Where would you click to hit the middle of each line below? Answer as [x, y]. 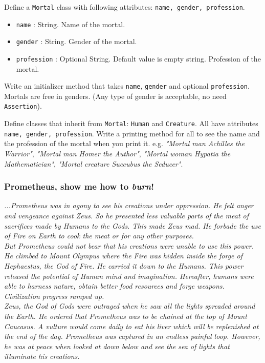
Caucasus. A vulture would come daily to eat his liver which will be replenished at [131, 326]
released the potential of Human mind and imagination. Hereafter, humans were [129, 276]
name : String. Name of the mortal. [71, 24]
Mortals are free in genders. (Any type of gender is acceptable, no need [115, 96]
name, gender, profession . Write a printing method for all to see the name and [132, 133]
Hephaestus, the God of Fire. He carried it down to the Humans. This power [124, 266]
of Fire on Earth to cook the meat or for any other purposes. [99, 236]
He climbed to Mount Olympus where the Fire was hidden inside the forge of [123, 256]
